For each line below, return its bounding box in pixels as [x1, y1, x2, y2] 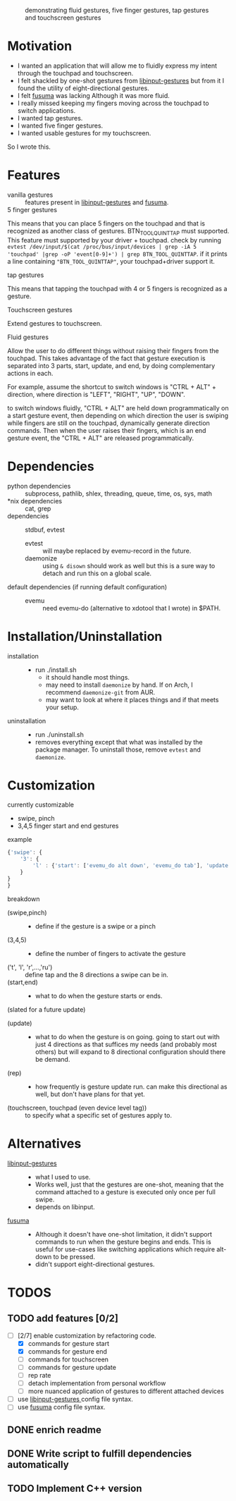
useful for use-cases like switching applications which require [35, 1244, 216, 1254]
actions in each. [7, 369, 54, 377]
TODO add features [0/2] [7, 1313, 118, 1325]
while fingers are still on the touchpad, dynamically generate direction [7, 419, 210, 427]
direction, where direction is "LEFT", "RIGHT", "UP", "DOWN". [7, 390, 185, 398]
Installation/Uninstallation [7, 628, 163, 644]
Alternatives [7, 1135, 82, 1151]
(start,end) [7, 978, 39, 986]
